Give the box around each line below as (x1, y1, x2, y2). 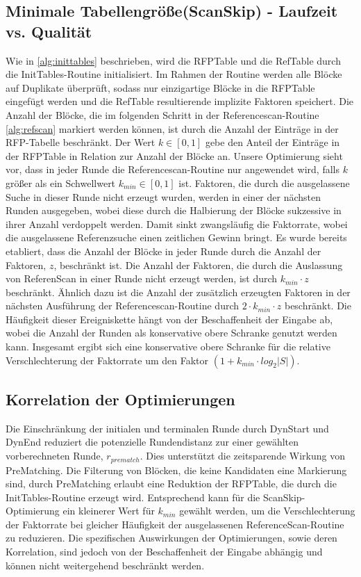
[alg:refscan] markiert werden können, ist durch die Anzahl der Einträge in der (6, 121, 339, 136)
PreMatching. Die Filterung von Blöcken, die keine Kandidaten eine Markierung (6, 462, 347, 477)
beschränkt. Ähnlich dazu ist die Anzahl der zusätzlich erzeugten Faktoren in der (6, 284, 351, 299)
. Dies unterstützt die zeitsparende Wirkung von (140, 448, 345, 463)
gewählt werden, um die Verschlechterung (179, 503, 355, 518)
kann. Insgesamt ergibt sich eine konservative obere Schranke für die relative (6, 339, 330, 354)
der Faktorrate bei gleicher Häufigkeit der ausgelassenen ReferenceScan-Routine (6, 517, 344, 531)
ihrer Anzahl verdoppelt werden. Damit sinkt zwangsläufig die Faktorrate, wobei (6, 216, 348, 231)
